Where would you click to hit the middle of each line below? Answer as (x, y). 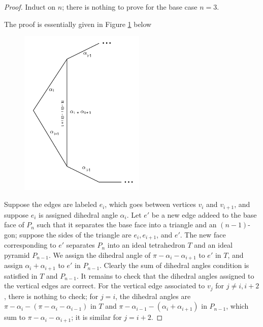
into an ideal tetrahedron (146, 245)
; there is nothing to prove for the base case (130, 7)
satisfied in (21, 275)
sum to (15, 317)
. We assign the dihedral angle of (100, 255)
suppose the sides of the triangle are (75, 234)
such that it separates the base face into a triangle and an (127, 225)
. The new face (203, 234)
